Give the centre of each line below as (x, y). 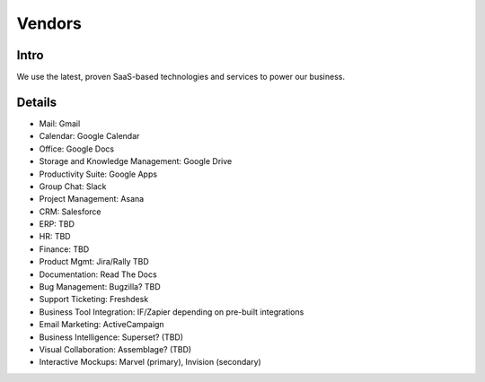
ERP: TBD (57, 224)
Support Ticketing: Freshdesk (94, 300)
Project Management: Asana (92, 199)
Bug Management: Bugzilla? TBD (100, 287)
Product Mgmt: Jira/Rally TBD (94, 262)
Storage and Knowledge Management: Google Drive (136, 161)
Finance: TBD (64, 249)
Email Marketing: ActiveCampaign (102, 325)
